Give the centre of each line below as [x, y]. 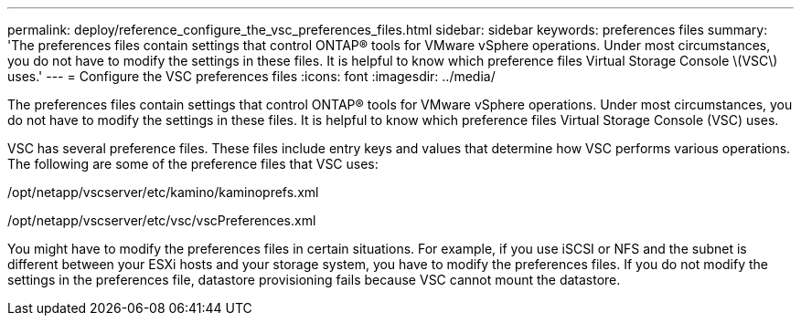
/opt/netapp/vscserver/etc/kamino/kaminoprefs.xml [163, 192]
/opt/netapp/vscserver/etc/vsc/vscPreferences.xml [162, 220]
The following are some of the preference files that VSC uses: [193, 164]
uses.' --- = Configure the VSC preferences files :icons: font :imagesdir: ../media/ [251, 76]
